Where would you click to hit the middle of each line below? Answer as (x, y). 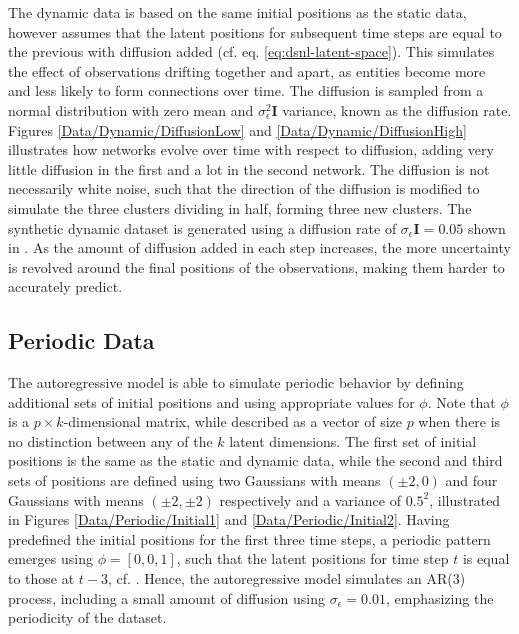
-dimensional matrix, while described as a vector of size (232, 421)
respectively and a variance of (310, 499)
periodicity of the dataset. (87, 617)
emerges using (50, 558)
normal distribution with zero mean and (131, 109)
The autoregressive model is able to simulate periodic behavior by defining (236, 382)
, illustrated (465, 499)
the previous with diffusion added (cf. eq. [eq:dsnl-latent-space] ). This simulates (251, 51)
